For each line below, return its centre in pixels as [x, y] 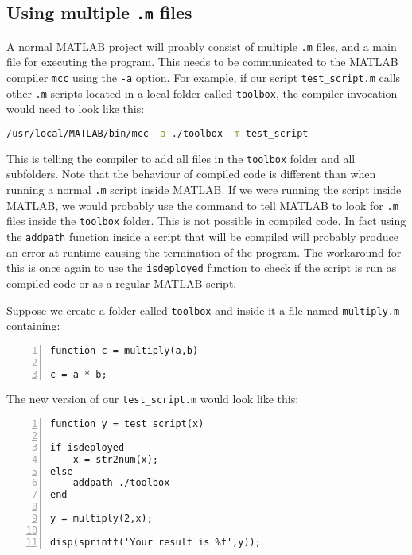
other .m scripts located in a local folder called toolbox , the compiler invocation [202, 93]
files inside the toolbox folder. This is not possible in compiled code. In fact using [206, 221]
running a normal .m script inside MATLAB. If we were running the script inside [204, 190]
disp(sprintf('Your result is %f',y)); [155, 542]
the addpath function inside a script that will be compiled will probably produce [203, 237]
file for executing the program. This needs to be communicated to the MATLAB [202, 62]
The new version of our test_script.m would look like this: [153, 399]
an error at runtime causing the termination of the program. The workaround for [204, 252]
